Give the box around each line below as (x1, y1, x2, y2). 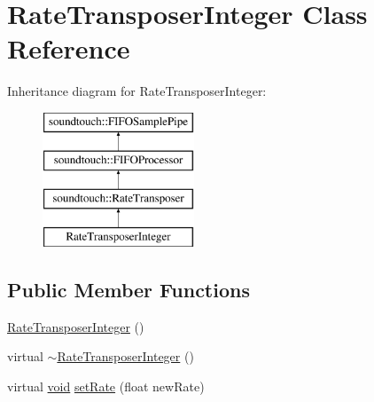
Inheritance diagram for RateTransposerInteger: (7, 82, 267, 100)
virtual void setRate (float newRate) (7, 377, 205, 396)
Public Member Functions (7, 276, 250, 303)
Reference (7, 30, 130, 67)
